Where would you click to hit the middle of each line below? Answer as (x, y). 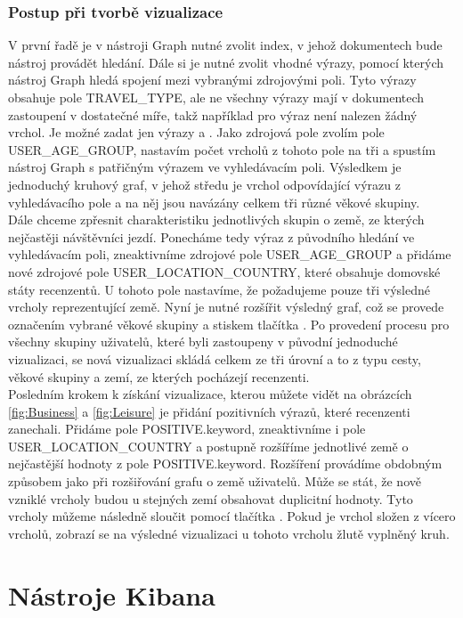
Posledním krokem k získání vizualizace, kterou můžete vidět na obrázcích (210, 394)
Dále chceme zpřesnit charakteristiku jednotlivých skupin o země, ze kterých (216, 220)
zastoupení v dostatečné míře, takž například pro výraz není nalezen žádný (213, 114)
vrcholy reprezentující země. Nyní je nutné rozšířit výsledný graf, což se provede (226, 307)
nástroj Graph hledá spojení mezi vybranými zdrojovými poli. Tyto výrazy (212, 80)
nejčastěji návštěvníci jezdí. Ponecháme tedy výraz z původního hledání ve (211, 236)
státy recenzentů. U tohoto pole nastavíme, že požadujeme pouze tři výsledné (219, 289)
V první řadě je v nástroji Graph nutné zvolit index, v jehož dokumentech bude (225, 45)
